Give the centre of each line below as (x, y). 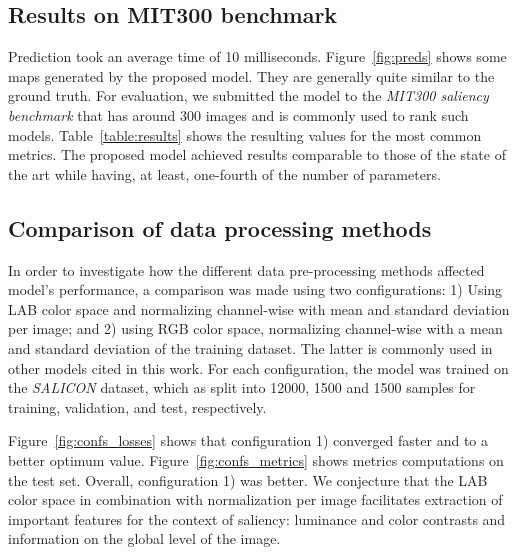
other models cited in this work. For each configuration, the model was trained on (258, 367)
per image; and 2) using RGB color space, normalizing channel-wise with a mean (255, 328)
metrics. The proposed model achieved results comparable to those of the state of (257, 154)
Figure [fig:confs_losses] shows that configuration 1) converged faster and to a (248, 440)
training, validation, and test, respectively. (137, 406)
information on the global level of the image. (144, 538)
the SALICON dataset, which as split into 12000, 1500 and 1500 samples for (242, 387)
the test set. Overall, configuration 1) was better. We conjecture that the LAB (248, 479)
